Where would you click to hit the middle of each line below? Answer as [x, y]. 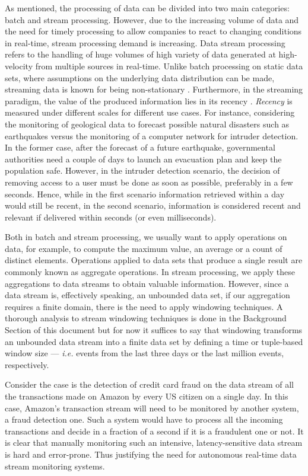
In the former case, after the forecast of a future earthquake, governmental [140, 147]
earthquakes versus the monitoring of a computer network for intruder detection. [152, 135]
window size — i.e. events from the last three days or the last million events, [145, 353]
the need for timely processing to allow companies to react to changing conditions [153, 31]
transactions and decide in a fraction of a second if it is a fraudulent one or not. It [154, 431]
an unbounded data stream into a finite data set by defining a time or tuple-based [154, 341]
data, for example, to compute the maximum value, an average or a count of [144, 248]
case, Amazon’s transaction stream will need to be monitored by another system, [152, 408]
